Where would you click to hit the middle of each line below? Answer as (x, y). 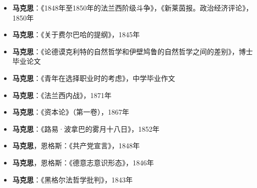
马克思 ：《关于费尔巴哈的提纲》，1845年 (76, 34)
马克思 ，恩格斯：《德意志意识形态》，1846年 (83, 162)
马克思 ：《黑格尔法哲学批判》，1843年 (72, 179)
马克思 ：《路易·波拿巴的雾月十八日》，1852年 (86, 128)
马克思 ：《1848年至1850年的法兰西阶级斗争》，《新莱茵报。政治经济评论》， (133, 8)
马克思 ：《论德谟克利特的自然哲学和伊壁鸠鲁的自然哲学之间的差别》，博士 (133, 51)
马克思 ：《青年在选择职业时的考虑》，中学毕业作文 (94, 78)
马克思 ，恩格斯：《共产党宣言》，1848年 (76, 146)
